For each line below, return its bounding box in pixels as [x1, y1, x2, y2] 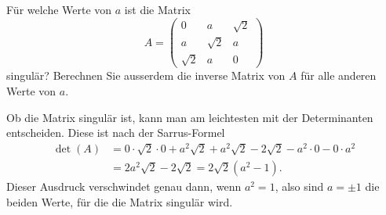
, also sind [275, 177, 324, 194]
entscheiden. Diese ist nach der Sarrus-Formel [6, 124, 225, 141]
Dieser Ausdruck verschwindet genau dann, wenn [6, 177, 242, 194]
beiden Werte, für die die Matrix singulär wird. [6, 193, 233, 210]
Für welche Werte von [6, 2, 112, 17]
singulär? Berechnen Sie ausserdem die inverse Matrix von [6, 67, 286, 84]
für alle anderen [300, 67, 377, 84]
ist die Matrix [124, 2, 191, 17]
